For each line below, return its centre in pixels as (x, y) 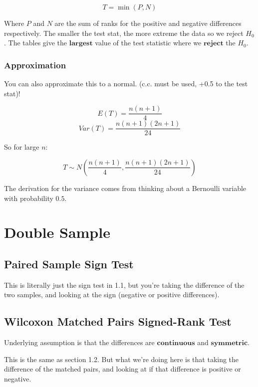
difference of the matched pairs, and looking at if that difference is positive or (123, 369)
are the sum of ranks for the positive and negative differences (148, 23)
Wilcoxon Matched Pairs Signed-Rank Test (118, 321)
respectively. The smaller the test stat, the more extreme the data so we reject (124, 33)
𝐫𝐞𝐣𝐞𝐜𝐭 (213, 44)
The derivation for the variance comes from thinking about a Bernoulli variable (125, 188)
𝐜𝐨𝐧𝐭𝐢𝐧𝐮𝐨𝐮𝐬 (176, 343)
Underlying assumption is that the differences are (79, 342)
